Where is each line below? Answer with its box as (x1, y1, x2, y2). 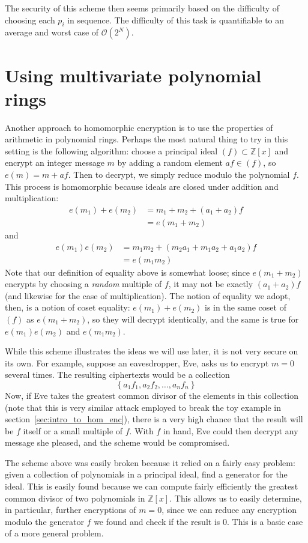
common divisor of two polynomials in (5, 491, 145, 504)
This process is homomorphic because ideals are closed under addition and (5, 180, 279, 192)
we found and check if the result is (94, 515, 220, 527)
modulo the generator (5, 515, 84, 527)
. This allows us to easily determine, (169, 491, 302, 504)
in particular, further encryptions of (5, 503, 136, 516)
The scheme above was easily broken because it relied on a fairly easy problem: (5, 456, 295, 469)
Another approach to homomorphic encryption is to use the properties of (5, 121, 273, 133)
